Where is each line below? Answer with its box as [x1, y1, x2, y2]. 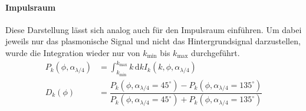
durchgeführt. [191, 46, 240, 58]
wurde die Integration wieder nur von [5, 46, 140, 58]
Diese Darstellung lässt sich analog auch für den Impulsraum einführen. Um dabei [5, 23, 302, 35]
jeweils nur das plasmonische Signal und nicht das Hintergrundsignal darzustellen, [5, 35, 301, 47]
